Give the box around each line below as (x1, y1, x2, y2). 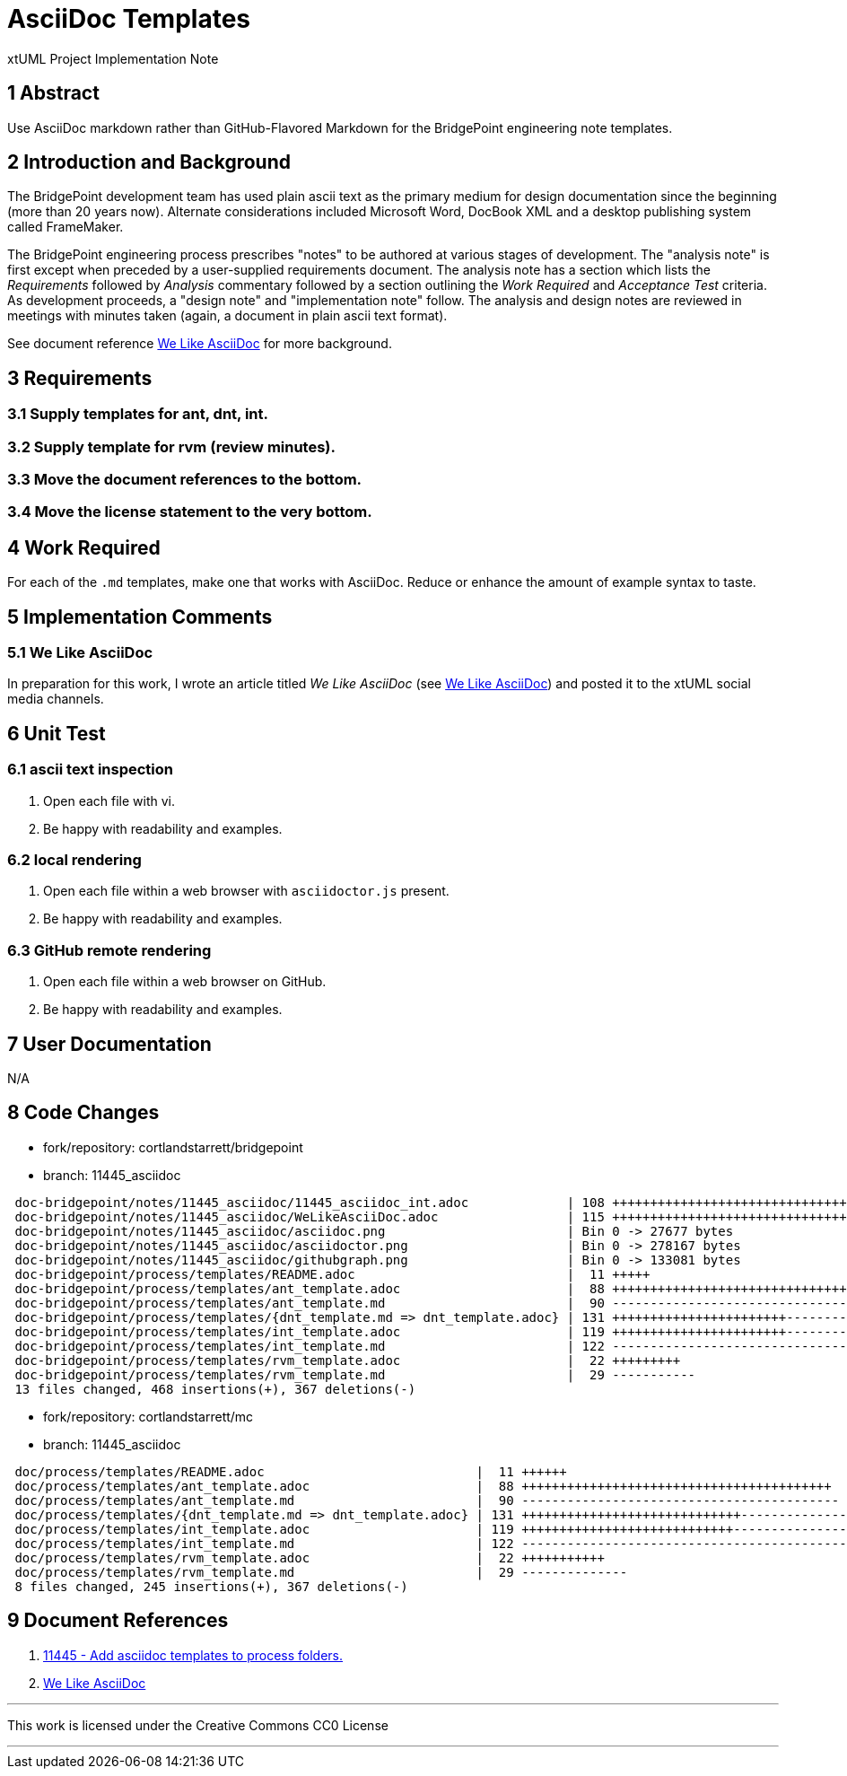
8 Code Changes (7, 1101, 160, 1124)
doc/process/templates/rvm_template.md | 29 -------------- (14, 1564, 628, 1579)
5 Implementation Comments (7, 605, 273, 628)
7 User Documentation (7, 1032, 212, 1055)
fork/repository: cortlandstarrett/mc (43, 1408, 254, 1424)
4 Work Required (7, 536, 161, 559)
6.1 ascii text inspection (7, 760, 174, 779)
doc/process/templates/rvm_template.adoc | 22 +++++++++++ (14, 1550, 605, 1565)
